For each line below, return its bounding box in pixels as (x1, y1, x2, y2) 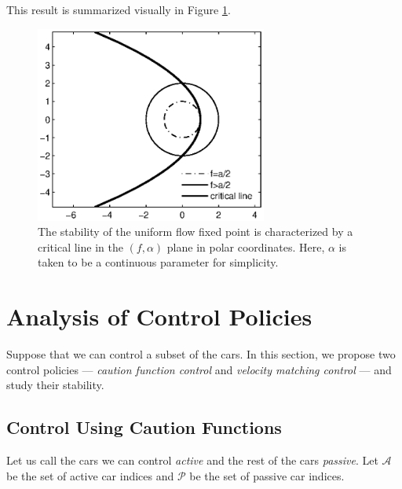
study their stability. (6, 377, 104, 393)
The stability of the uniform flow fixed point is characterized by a (38, 223, 353, 240)
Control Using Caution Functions (6, 415, 282, 439)
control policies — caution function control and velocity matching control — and (6, 361, 392, 377)
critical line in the (38, 238, 123, 255)
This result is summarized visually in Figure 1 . (6, 2, 231, 17)
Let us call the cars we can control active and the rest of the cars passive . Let (6, 452, 378, 469)
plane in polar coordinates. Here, (166, 238, 325, 255)
